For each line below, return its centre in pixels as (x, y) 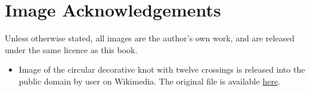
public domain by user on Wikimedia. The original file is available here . (150, 81)
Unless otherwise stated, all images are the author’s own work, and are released (150, 38)
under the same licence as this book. (71, 49)
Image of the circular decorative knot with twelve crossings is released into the (162, 69)
